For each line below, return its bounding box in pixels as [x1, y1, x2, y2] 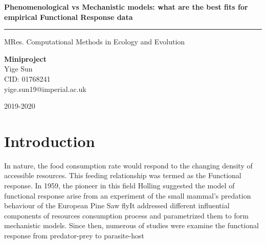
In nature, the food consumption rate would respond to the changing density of [4, 160, 253, 170]
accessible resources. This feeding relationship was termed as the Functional [4, 170, 241, 181]
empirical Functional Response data [4, 11, 133, 22]
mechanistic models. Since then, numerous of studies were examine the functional [4, 220, 259, 231]
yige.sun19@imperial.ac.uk [4, 83, 86, 94]
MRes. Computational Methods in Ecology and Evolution [4, 36, 185, 47]
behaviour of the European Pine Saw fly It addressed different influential [4, 200, 230, 211]
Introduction [4, 130, 95, 151]
